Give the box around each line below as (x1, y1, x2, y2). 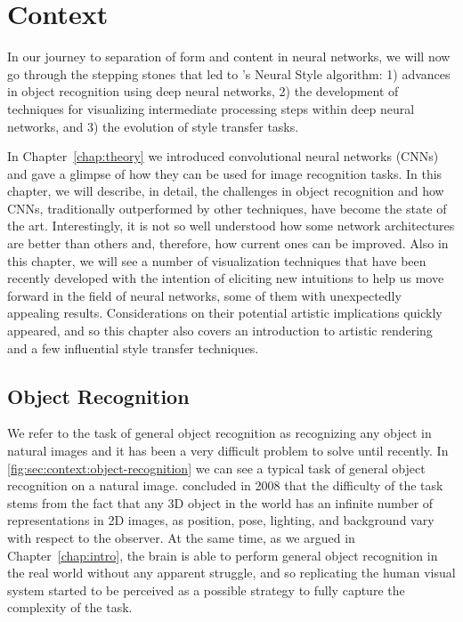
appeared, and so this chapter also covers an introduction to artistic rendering (7, 321, 433, 340)
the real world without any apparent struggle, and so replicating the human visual (7, 563, 456, 582)
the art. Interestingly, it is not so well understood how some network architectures (7, 216, 455, 235)
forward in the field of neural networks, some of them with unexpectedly (7, 286, 402, 304)
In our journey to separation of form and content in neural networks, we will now (7, 47, 451, 66)
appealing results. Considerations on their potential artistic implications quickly (7, 303, 443, 322)
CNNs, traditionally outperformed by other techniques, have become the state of (7, 198, 447, 217)
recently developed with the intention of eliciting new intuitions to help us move (7, 269, 444, 287)
